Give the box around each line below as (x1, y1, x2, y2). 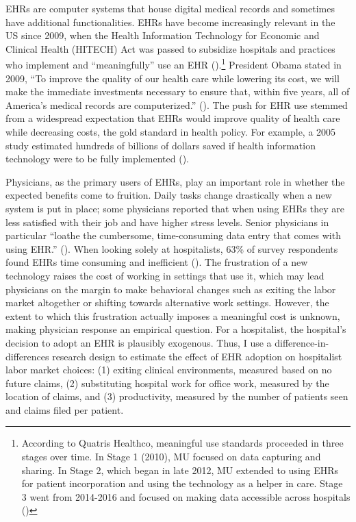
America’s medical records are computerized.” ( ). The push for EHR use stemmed (5, 97, 348, 112)
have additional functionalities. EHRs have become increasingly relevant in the (5, 14, 335, 29)
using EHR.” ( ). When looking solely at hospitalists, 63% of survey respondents (5, 241, 338, 256)
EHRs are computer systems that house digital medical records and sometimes (5, 1, 335, 15)
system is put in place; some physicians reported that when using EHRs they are (5, 201, 344, 215)
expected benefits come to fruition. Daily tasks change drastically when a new (5, 188, 332, 202)
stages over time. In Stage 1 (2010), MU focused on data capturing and (21, 449, 321, 464)
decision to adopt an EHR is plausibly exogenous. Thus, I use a (5, 335, 272, 349)
